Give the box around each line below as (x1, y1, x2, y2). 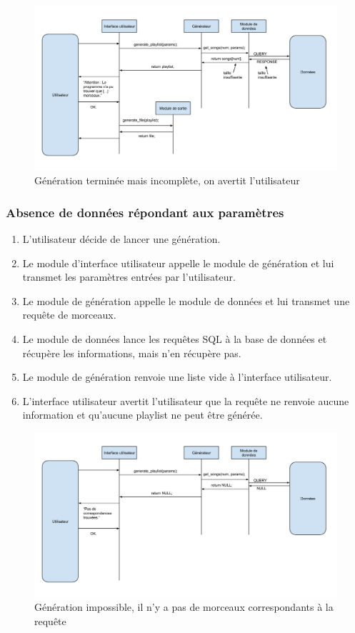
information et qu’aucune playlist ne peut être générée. (22, 407, 263, 422)
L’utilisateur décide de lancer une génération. (22, 231, 221, 246)
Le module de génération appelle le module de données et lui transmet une (22, 293, 350, 308)
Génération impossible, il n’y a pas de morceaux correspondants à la (34, 599, 334, 614)
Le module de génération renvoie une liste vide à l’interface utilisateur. (22, 369, 332, 384)
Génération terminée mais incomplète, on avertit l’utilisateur (34, 173, 300, 188)
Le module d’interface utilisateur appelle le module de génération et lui (22, 255, 334, 270)
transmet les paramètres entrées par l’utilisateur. (22, 269, 236, 284)
